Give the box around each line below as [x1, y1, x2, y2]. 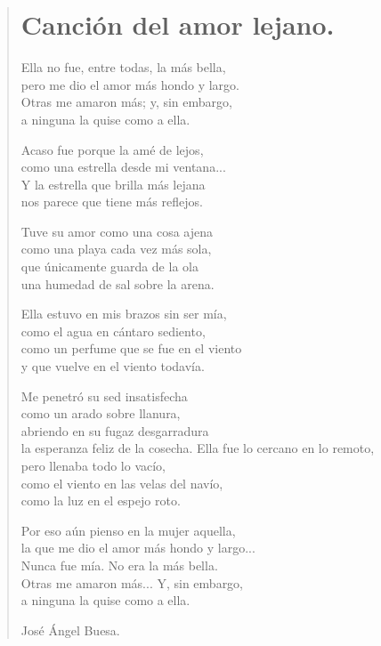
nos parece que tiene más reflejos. [20, 192, 203, 211]
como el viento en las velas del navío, [20, 473, 223, 492]
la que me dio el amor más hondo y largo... [20, 538, 255, 557]
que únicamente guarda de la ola [20, 257, 199, 276]
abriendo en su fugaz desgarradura [20, 421, 209, 440]
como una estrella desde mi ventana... [20, 157, 226, 176]
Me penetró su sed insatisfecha [20, 386, 188, 405]
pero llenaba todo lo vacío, [20, 456, 166, 474]
